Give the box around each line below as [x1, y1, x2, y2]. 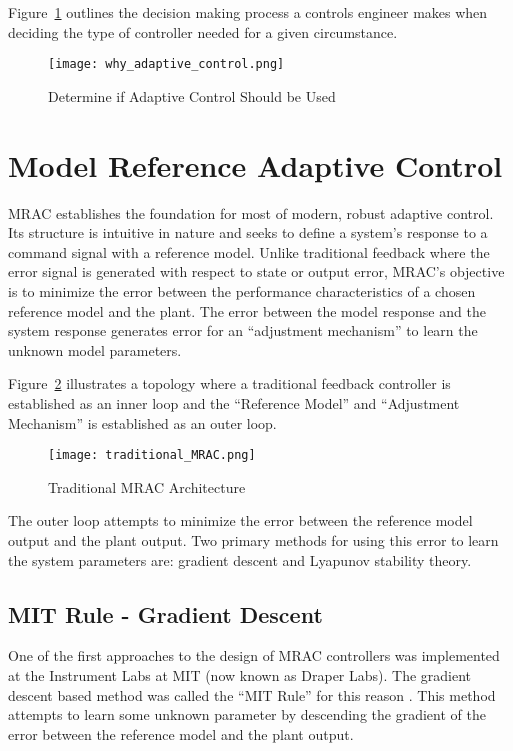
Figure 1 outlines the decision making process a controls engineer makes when [8, 2, 488, 22]
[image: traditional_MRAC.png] [48, 448, 256, 463]
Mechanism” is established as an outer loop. [8, 412, 277, 433]
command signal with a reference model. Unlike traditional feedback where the [8, 241, 490, 262]
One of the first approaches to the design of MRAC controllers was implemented [8, 645, 500, 666]
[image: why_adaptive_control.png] [48, 57, 285, 72]
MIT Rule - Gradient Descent [8, 598, 323, 629]
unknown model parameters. [8, 339, 182, 360]
